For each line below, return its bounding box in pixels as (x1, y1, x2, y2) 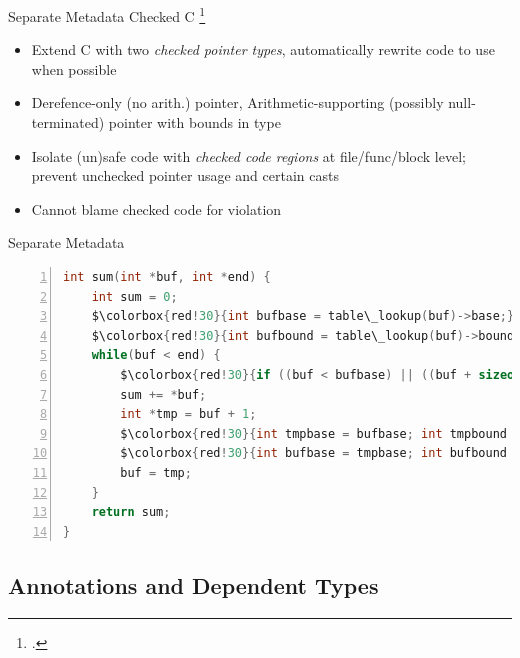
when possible (31, 58, 117, 79)
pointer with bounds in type (108, 112, 281, 133)
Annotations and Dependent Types (8, 569, 379, 600)
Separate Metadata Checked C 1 (8, 3, 206, 26)
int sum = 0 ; (91, 289, 178, 304)
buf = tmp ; (120, 465, 192, 480)
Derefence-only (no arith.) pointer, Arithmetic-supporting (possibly (31, 92, 444, 113)
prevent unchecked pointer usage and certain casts (31, 165, 339, 186)
